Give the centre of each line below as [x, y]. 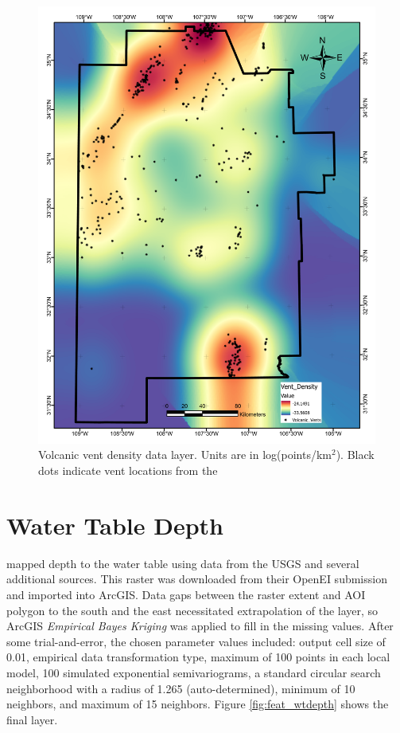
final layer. [32, 719]
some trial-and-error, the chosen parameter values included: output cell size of [196, 641]
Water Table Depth [115, 525]
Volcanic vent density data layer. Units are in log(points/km [185, 455]
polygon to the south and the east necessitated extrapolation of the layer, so [192, 610]
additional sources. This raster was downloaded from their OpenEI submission [197, 579]
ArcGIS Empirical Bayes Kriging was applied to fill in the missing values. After [200, 626]
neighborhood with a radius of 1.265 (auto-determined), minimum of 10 [181, 688]
